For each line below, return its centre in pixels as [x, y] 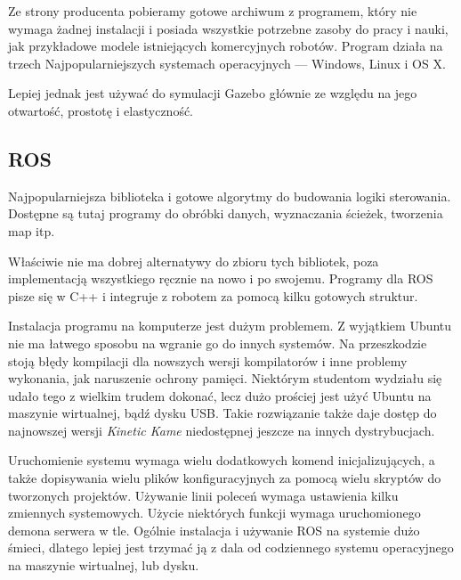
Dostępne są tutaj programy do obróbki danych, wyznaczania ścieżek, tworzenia [226, 213]
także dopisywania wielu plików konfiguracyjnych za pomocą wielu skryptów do [225, 478]
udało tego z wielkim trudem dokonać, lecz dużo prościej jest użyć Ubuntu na [220, 395]
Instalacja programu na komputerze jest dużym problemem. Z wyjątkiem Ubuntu [230, 326]
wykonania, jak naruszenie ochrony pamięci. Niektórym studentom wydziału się [225, 378]
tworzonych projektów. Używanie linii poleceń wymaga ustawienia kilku [203, 495]
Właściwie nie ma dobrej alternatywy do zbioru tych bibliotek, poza [194, 261]
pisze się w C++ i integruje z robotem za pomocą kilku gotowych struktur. [213, 295]
